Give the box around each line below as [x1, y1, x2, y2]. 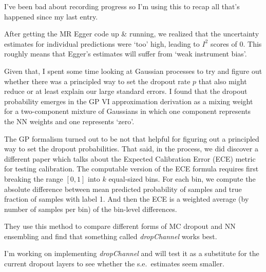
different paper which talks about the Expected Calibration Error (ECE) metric [4, 153, 256, 164]
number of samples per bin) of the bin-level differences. [4, 203, 177, 214]
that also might [198, 75, 247, 86]
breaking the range [4, 173, 63, 184]
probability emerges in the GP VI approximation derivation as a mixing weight [4, 95, 253, 106]
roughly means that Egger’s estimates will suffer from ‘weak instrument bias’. [4, 48, 247, 59]
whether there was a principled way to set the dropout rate [4, 75, 191, 86]
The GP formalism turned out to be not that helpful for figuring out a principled [4, 133, 259, 144]
